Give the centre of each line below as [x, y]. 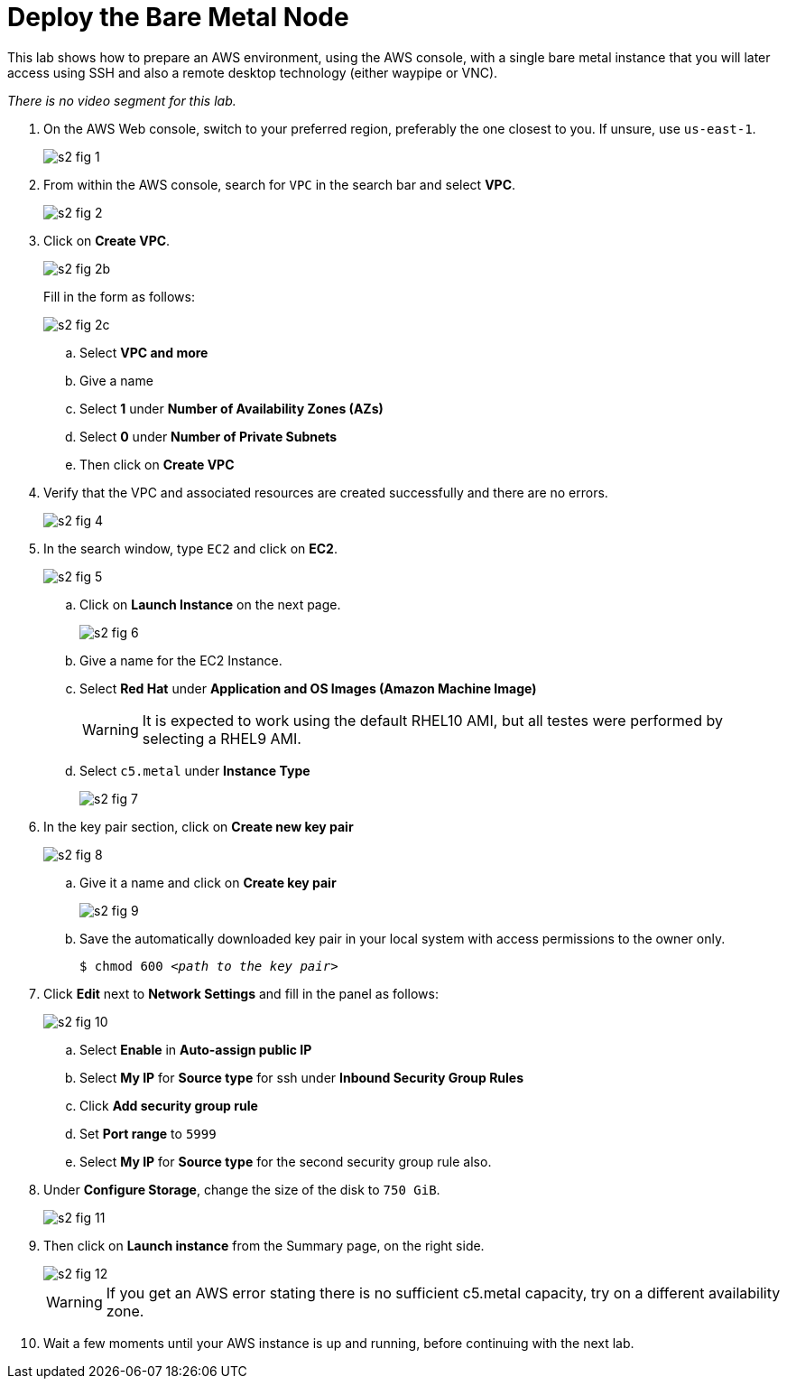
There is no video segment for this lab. [122, 100]
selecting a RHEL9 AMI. [222, 738]
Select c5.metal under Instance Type [195, 770]
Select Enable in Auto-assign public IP [196, 1049]
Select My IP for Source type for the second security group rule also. [286, 1161]
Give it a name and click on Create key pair [208, 882]
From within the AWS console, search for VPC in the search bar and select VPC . [280, 184]
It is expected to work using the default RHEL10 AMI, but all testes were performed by [432, 720]
